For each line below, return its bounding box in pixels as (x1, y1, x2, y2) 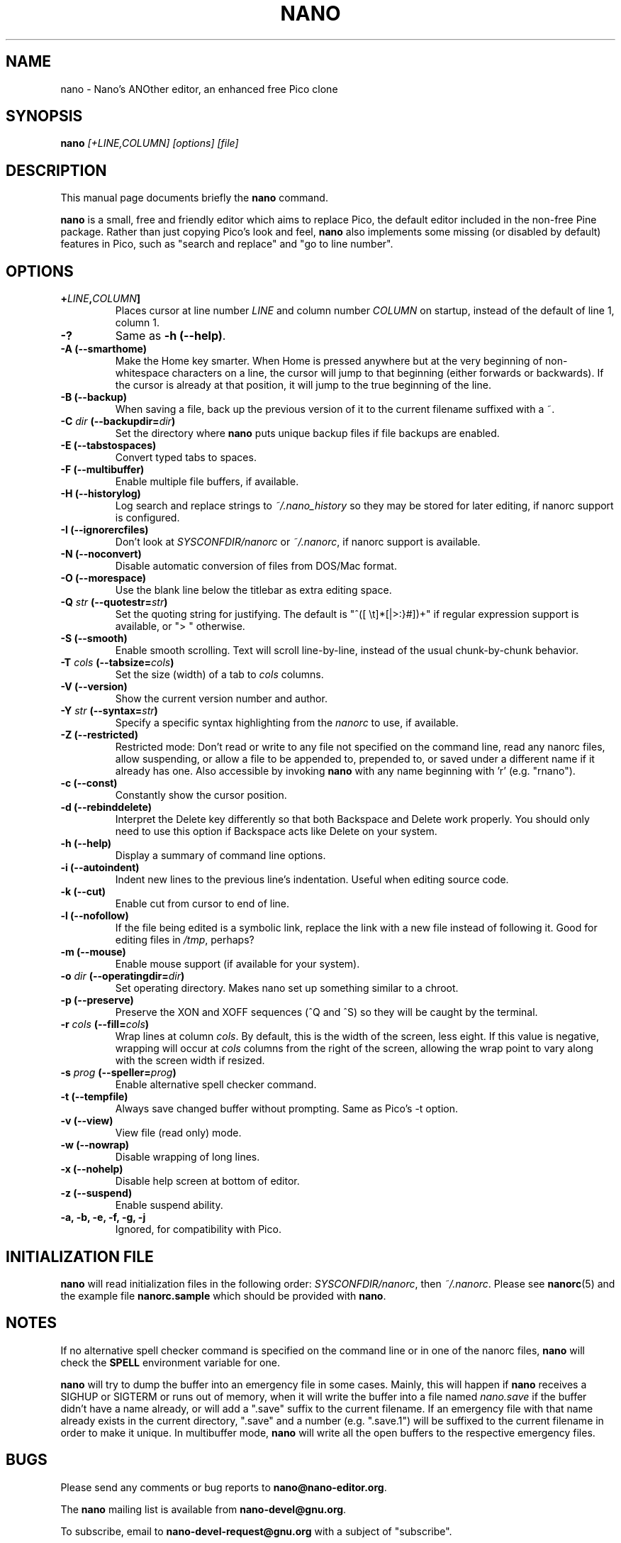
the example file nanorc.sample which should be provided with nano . (60, 1289, 386, 1302)
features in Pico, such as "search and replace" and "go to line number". (60, 238, 393, 250)
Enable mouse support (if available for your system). (115, 958, 360, 970)
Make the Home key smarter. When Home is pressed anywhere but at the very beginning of (115, 355, 543, 367)
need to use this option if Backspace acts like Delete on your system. (115, 825, 437, 838)
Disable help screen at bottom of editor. (115, 1175, 300, 1188)
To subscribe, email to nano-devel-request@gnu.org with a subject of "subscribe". (60, 1525, 452, 1537)
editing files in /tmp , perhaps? (115, 934, 254, 946)
